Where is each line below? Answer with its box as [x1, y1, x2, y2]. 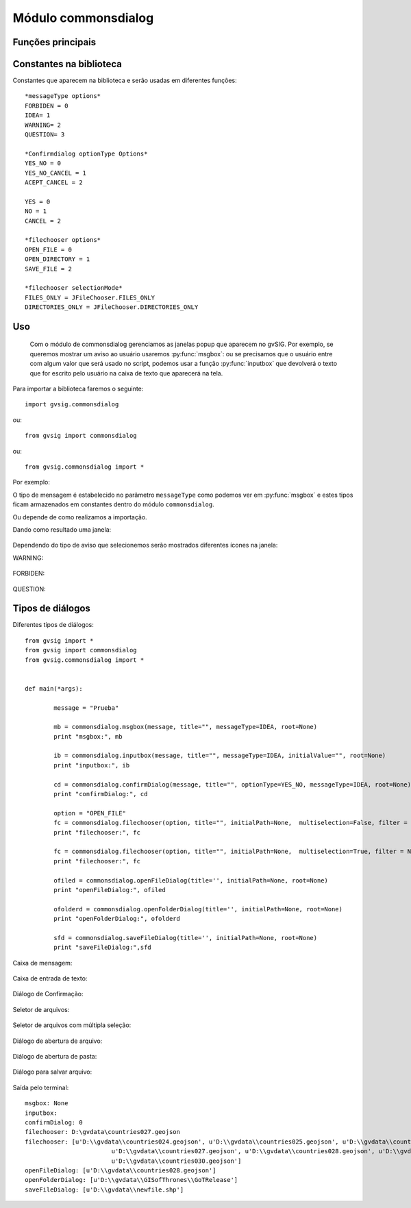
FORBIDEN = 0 [25, 101, 68, 110]
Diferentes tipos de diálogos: [12, 621, 94, 629]
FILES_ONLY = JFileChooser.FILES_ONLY [25, 293, 155, 301]
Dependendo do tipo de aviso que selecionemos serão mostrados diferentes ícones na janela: [12, 541, 278, 550]
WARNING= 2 [25, 121, 62, 129]
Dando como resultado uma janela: [12, 525, 112, 534]
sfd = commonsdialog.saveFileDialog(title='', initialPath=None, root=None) [53, 934, 318, 941]
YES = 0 [25, 197, 51, 206]
